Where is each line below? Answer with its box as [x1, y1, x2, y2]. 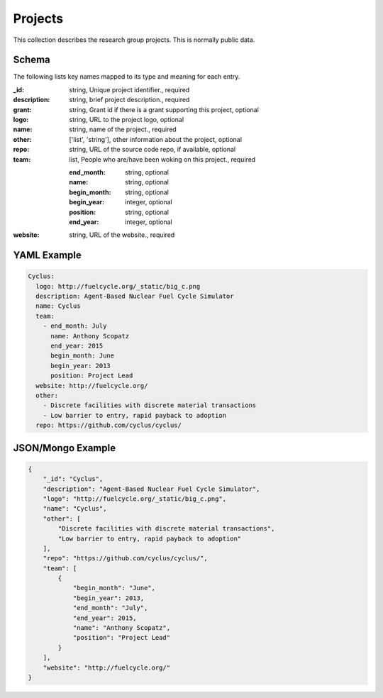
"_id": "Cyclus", [43, 475, 104, 483]
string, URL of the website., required [69, 231, 175, 239]
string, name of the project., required [69, 125, 177, 134]
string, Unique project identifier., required [69, 85, 190, 94]
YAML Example [13, 249, 82, 262]
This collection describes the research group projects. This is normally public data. [13, 35, 255, 44]
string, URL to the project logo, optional [69, 116, 184, 124]
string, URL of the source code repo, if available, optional [69, 145, 236, 154]
